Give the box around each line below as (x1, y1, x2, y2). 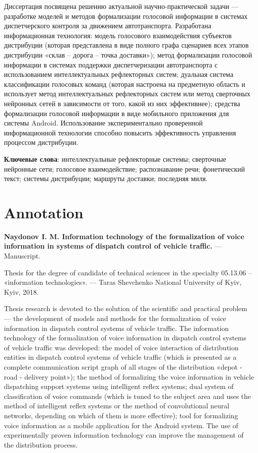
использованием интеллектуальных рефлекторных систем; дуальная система (4, 69, 234, 79)
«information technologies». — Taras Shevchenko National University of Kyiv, (4, 277, 242, 287)
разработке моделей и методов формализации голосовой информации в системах (4, 10, 248, 21)
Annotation (4, 202, 83, 222)
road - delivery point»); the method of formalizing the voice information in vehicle (4, 371, 254, 382)
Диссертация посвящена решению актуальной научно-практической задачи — (4, 1, 239, 11)
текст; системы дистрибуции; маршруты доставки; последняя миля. (4, 173, 208, 184)
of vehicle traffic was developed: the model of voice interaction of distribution (4, 342, 239, 352)
